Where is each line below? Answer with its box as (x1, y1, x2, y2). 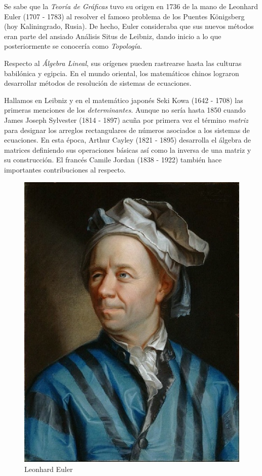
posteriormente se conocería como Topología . (4, 41, 142, 51)
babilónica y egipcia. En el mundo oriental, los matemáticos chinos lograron (4, 67, 239, 78)
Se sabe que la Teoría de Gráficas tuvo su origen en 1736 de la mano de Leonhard (4, 1, 258, 11)
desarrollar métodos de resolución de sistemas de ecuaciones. (4, 78, 192, 88)
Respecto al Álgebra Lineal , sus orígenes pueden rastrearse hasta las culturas (4, 57, 242, 68)
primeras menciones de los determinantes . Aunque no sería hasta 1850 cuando (4, 105, 246, 115)
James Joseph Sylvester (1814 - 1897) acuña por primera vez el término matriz (4, 114, 248, 125)
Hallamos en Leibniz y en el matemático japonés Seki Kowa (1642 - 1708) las (4, 94, 243, 105)
